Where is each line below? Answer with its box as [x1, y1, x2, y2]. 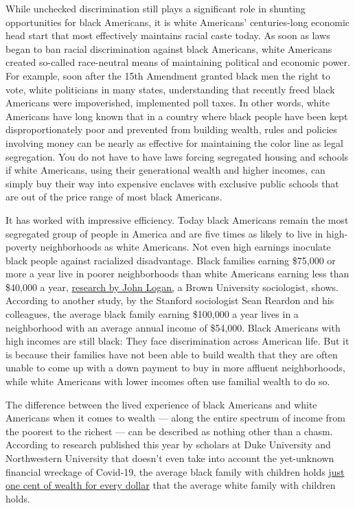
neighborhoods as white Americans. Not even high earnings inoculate [40, 240, 331, 254]
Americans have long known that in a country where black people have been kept [5, 108, 348, 123]
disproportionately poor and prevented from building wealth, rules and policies [5, 122, 337, 137]
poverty [5, 240, 37, 254]
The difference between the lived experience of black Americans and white [5, 397, 317, 411]
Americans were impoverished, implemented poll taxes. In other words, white [5, 95, 330, 110]
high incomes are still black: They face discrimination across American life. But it [5, 334, 350, 348]
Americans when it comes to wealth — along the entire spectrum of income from [5, 411, 345, 425]
